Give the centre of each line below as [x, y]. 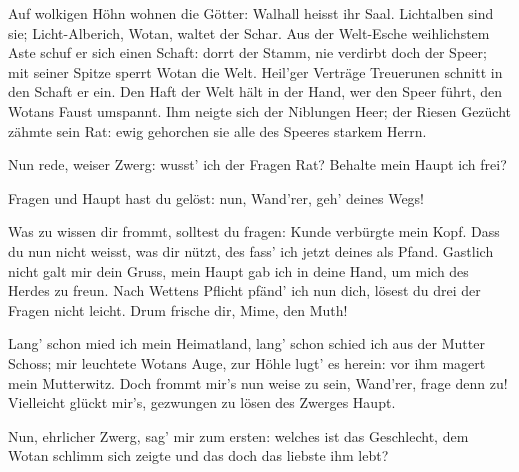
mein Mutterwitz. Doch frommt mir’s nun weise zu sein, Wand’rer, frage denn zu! [258, 382]
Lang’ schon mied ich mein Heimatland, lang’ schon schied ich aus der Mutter [246, 343]
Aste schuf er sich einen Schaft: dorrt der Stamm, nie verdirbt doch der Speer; [247, 52]
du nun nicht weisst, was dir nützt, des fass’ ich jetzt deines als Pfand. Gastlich [251, 250]
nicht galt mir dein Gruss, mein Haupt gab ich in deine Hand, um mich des [238, 270]
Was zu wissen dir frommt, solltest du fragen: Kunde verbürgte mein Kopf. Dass [254, 231]
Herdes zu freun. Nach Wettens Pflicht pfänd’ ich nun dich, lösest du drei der [244, 290]
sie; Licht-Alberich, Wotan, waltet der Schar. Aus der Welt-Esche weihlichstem [249, 32]
